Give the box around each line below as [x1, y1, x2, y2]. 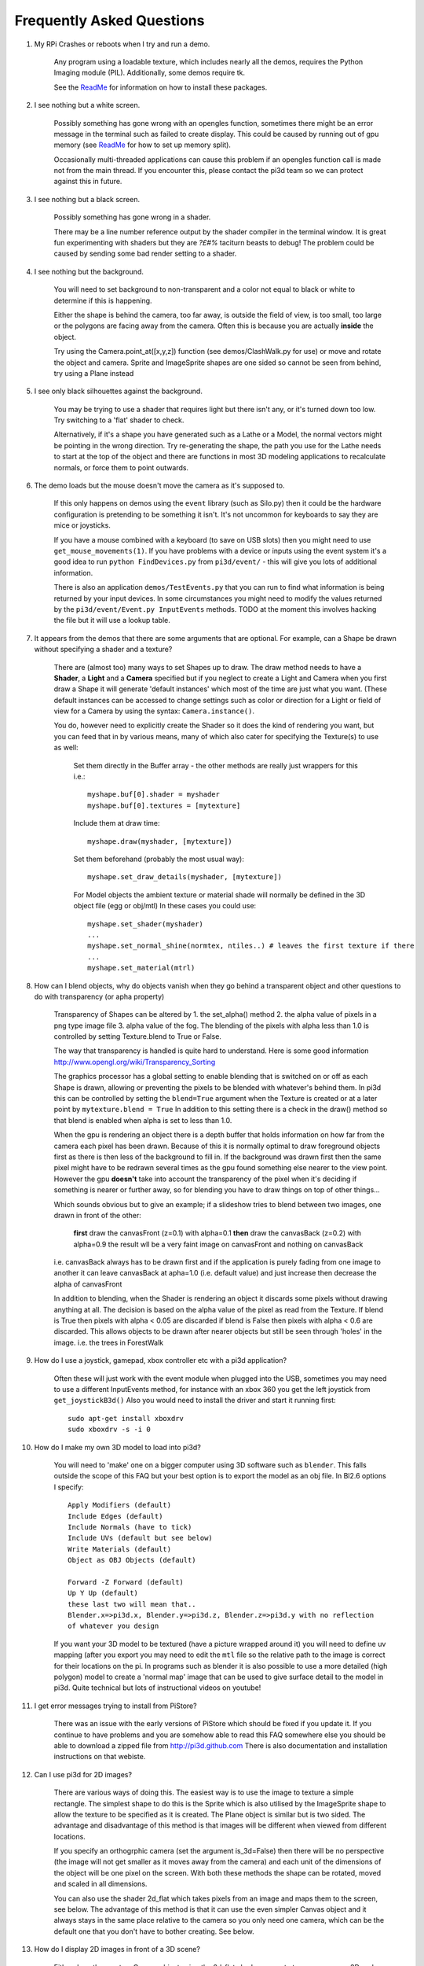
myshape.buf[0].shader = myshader [87, 790, 220, 799]
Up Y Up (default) [68, 1589, 139, 1598]
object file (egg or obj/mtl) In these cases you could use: [73, 901, 257, 911]
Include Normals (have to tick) [68, 1522, 192, 1531]
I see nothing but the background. [34, 267, 144, 276]
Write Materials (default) [68, 1544, 172, 1553]
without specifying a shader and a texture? [34, 645, 173, 654]
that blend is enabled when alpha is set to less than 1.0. [53, 1115, 232, 1125]
